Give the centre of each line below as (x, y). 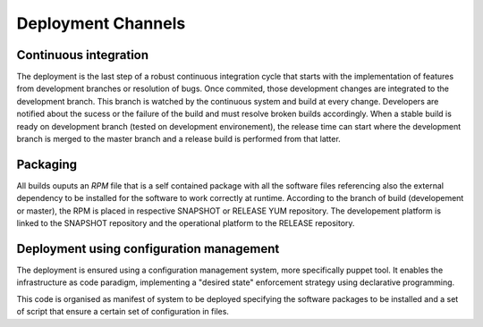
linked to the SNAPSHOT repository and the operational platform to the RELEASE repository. (186, 223)
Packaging (47, 164)
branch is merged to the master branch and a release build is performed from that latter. (179, 139)
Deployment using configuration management (148, 249)
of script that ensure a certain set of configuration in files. (123, 312)
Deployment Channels (101, 23)
